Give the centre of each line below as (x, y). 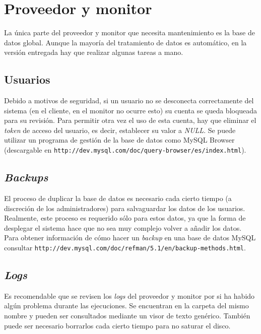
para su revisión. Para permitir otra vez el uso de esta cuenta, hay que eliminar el (130, 120)
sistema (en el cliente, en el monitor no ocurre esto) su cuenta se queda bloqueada (131, 110)
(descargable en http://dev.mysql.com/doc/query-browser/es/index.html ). (125, 150)
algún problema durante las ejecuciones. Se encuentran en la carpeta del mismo (126, 306)
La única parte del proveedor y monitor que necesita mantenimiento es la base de (129, 32)
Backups (26, 177)
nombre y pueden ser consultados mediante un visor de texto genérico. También (127, 315)
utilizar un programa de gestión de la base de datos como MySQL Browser (119, 140)
